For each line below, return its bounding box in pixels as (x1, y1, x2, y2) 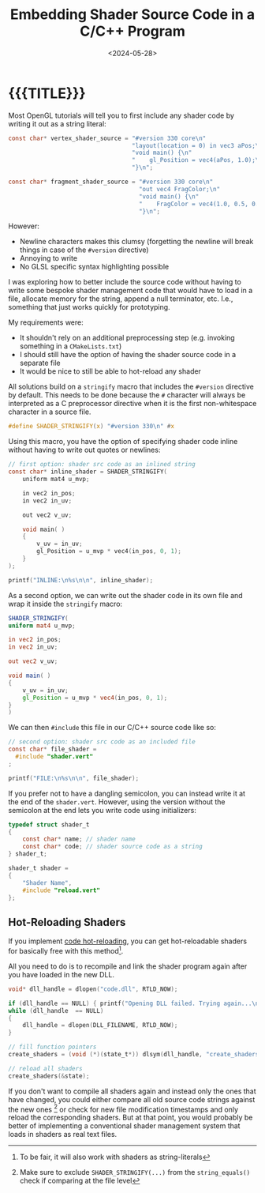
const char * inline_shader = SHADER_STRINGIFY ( (8, 468, 168, 476)
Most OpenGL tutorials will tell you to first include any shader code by (8, 111, 235, 120)
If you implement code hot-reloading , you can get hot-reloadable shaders (8, 936, 247, 946)
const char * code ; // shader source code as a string (22, 843, 203, 851)
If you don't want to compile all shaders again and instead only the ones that (8, 1086, 256, 1096)
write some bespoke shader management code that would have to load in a (8, 286, 253, 295)
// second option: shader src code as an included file (8, 738, 196, 746)
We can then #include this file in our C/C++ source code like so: (8, 723, 217, 732)
